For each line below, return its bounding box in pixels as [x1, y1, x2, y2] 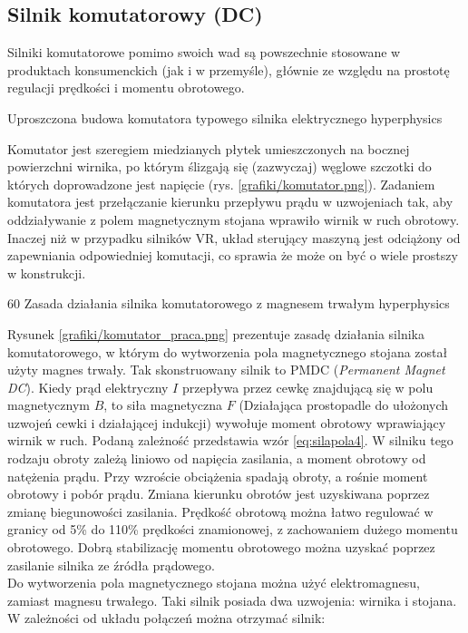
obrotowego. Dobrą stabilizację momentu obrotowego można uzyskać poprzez [7, 538, 435, 557]
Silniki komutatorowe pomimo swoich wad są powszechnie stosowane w [7, 43, 401, 62]
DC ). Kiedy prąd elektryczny [7, 377, 169, 396]
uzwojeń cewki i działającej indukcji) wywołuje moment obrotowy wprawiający [7, 413, 446, 432]
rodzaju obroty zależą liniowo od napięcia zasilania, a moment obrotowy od [7, 449, 426, 468]
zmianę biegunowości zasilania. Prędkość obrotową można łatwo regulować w [7, 502, 434, 521]
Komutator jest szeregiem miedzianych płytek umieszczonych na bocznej [7, 139, 410, 158]
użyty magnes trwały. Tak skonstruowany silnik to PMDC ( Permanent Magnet [7, 360, 445, 379]
